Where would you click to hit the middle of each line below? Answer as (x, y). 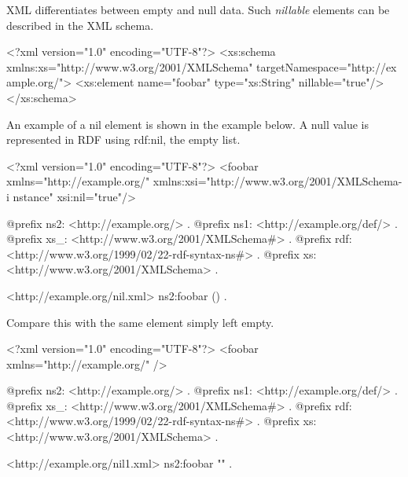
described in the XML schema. (80, 25)
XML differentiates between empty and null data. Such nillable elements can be (198, 9)
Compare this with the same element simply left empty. (140, 322)
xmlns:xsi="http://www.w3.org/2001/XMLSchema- (278, 181)
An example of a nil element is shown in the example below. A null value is (188, 124)
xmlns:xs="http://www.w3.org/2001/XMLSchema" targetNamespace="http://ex (202, 66)
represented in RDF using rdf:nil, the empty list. (123, 139)
